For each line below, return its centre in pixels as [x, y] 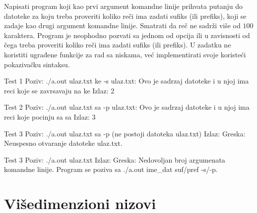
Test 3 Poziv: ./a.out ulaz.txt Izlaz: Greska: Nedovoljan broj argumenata [115, 159]
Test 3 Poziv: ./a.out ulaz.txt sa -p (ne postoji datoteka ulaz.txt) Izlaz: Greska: [125, 133]
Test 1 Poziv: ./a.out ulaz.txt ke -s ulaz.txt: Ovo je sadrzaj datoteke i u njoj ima [127, 81]
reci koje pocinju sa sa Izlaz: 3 [50, 116]
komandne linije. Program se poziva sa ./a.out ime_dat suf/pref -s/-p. [111, 169]
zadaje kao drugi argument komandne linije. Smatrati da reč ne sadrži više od [122, 25]
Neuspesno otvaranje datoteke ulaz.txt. [63, 143]
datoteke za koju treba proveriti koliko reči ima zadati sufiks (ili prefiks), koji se [125, 16]
